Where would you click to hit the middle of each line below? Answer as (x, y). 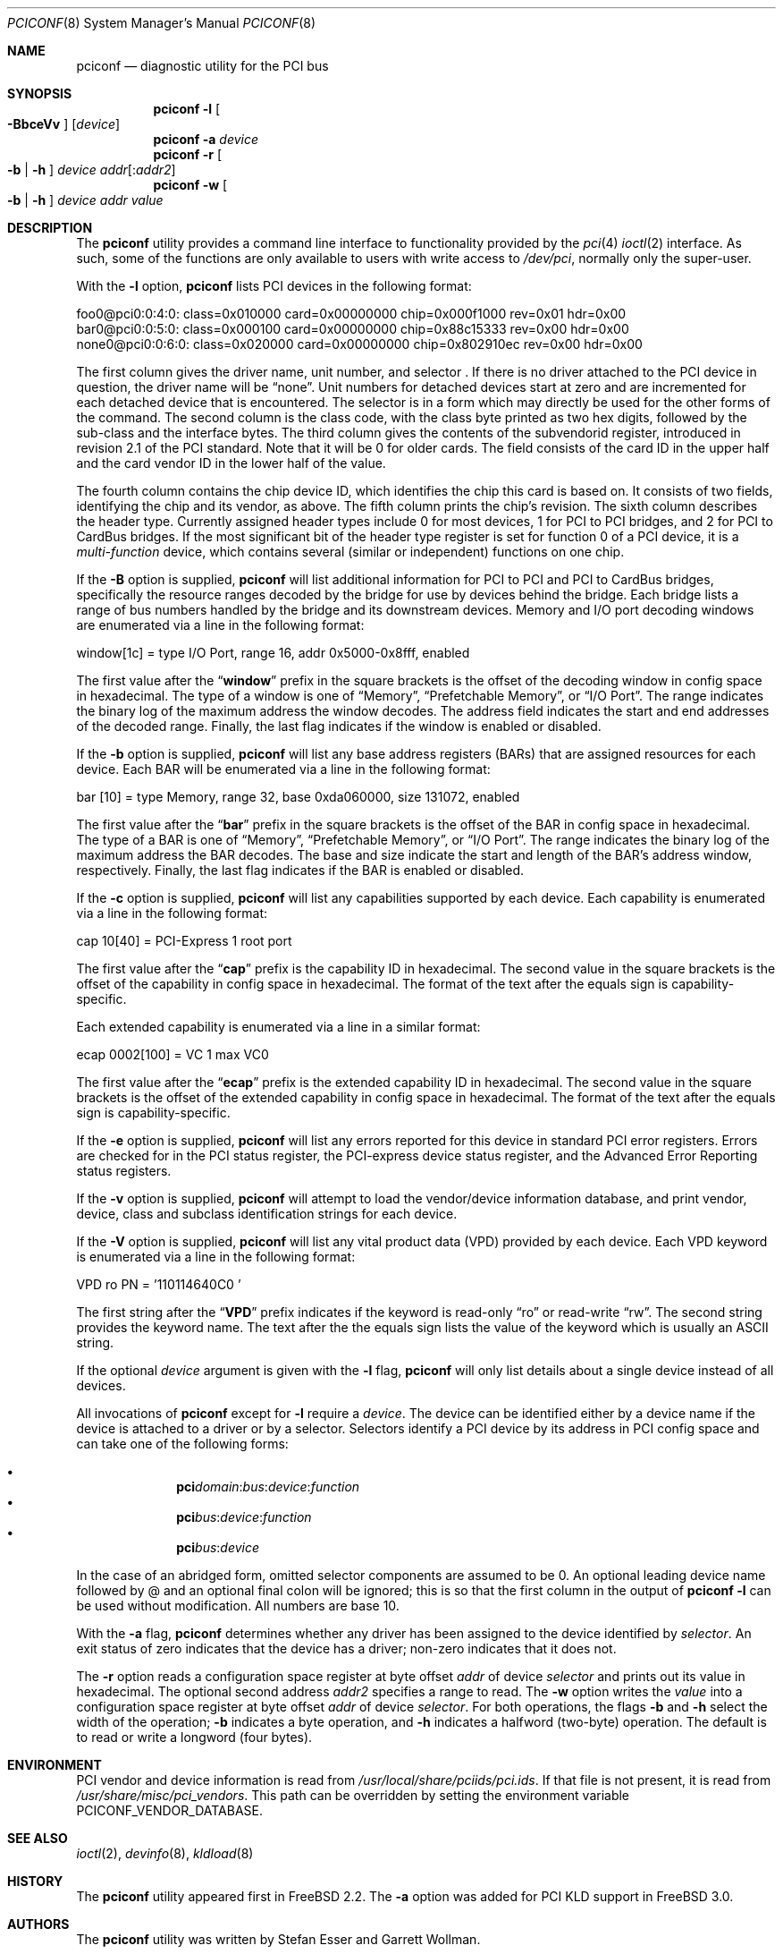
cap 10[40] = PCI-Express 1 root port (184, 941)
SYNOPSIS (40, 93)
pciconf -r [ (187, 154)
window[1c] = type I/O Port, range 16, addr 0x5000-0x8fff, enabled (273, 653)
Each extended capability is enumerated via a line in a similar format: (278, 1027)
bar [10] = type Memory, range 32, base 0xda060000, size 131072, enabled (298, 797)
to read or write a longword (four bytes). (194, 1737)
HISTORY (35, 1881)
